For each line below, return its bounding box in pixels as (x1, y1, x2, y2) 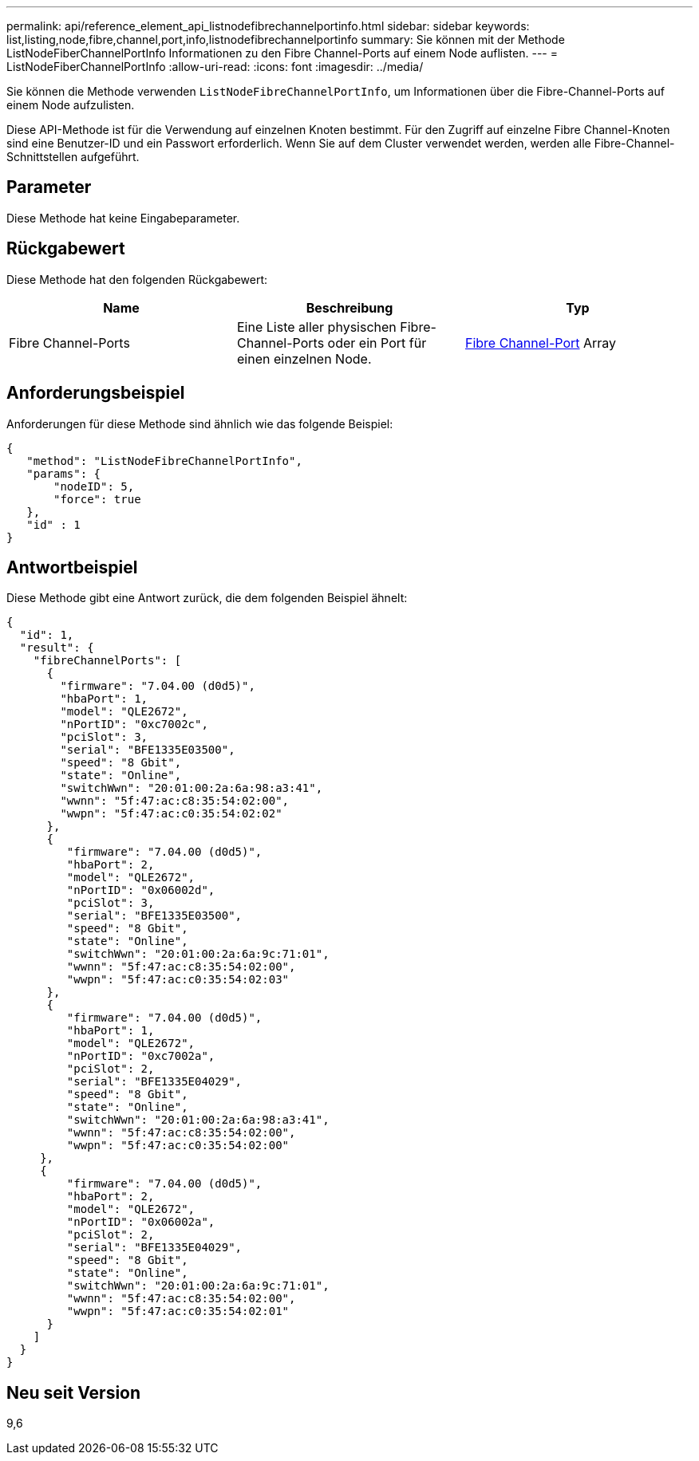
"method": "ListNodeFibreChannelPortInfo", (26, 454, 302, 467)
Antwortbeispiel (6, 557, 138, 577)
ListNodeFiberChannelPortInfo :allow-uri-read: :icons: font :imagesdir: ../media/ (6, 60, 424, 73)
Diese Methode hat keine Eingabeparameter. (6, 211, 240, 225)
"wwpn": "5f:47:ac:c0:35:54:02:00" (66, 1139, 290, 1152)
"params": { (26, 467, 101, 480)
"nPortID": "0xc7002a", (66, 1049, 215, 1063)
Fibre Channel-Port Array (464, 334, 617, 351)
